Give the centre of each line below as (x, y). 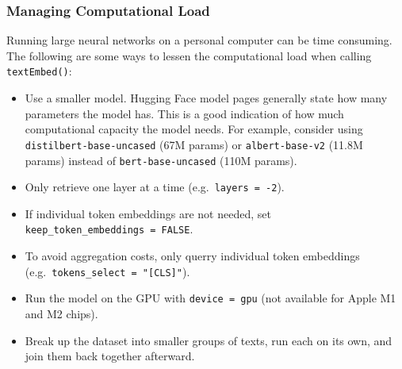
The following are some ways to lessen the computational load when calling (189, 55)
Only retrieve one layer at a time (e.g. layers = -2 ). (155, 187)
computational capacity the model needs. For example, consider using (194, 129)
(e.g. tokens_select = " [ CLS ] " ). (107, 271)
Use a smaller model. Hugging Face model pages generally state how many (206, 98)
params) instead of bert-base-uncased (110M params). (161, 160)
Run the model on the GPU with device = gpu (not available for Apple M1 (211, 298)
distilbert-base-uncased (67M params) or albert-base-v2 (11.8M (194, 144)
